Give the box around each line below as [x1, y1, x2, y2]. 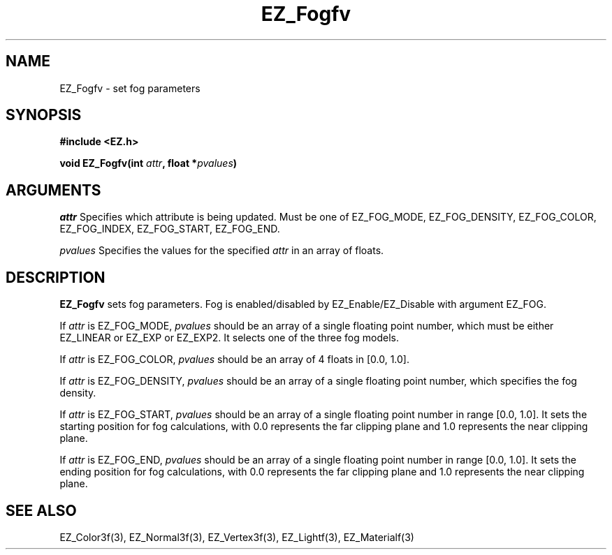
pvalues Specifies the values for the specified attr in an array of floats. [59, 244, 384, 257]
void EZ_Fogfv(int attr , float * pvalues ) [59, 157, 238, 170]
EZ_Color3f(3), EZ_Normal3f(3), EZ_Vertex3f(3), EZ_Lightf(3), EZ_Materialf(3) [59, 531, 414, 543]
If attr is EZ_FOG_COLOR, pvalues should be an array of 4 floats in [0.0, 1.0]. [59, 353, 409, 366]
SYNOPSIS [6, 106, 82, 124]
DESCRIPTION [6, 268, 105, 286]
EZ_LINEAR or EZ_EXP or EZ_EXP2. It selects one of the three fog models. [59, 332, 399, 344]
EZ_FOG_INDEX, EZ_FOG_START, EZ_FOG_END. [59, 223, 280, 235]
